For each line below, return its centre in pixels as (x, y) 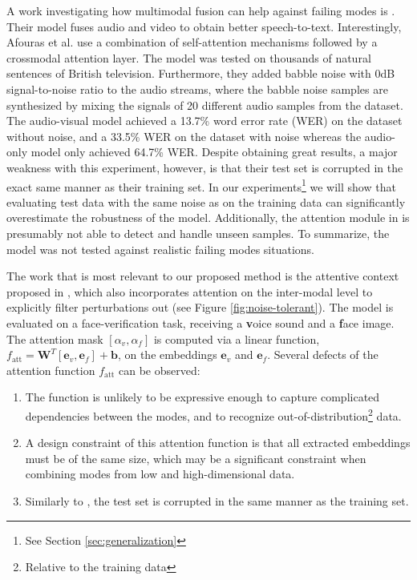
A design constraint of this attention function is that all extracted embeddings (218, 443)
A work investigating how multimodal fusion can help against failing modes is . (201, 10)
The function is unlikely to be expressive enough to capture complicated (202, 397)
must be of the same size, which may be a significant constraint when (196, 458)
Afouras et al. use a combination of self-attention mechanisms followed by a (192, 42)
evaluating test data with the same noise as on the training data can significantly (206, 201)
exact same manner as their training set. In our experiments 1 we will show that (201, 185)
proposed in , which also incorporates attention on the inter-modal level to (190, 291)
